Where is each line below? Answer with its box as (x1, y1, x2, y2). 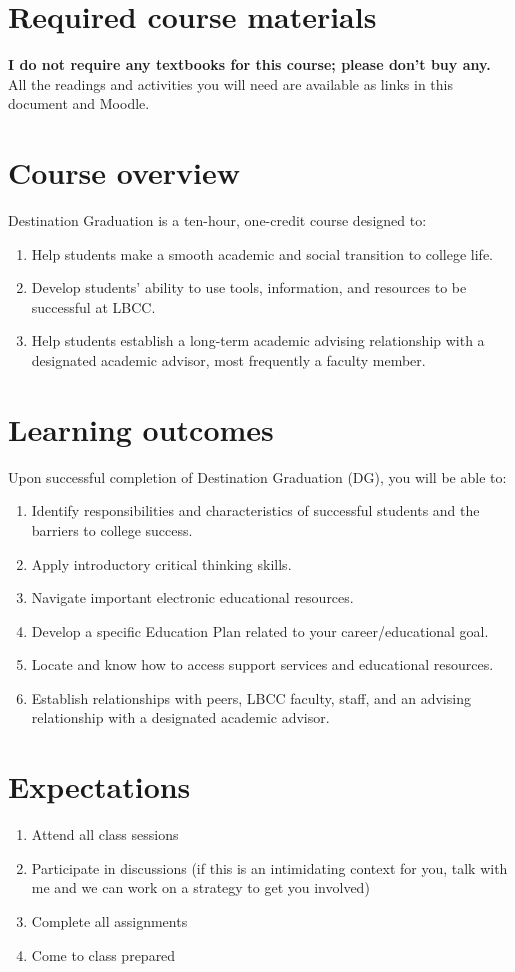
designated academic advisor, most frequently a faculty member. (31, 350, 426, 370)
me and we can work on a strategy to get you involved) (31, 877, 370, 898)
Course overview (8, 152, 241, 193)
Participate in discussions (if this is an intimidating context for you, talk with (31, 857, 508, 878)
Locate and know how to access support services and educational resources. (31, 654, 494, 675)
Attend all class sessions (31, 824, 179, 845)
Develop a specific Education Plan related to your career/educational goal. (31, 620, 489, 641)
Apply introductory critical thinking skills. (31, 553, 292, 574)
